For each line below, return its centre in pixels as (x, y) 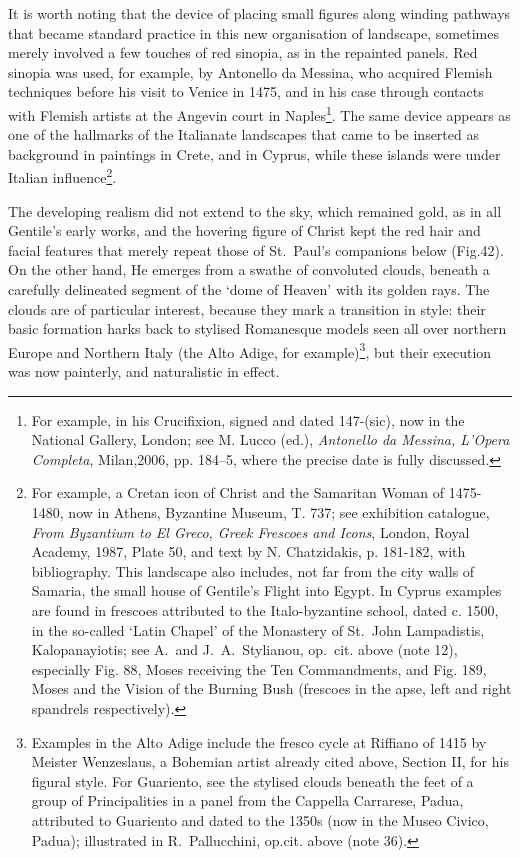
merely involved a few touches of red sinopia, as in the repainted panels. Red (243, 52)
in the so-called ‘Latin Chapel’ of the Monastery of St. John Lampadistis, (258, 629)
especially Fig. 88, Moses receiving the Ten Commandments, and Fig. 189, (259, 668)
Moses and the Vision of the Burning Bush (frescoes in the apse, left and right (271, 688)
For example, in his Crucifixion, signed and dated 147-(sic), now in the (248, 419)
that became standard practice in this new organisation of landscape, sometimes (253, 32)
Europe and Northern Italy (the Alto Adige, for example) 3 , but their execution (250, 350)
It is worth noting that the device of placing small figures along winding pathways (259, 13)
